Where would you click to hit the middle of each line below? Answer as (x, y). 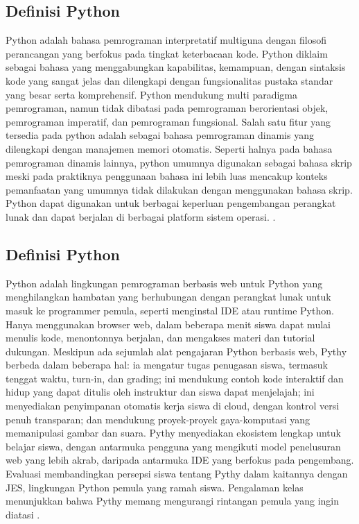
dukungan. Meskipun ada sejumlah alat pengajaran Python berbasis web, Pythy (176, 351)
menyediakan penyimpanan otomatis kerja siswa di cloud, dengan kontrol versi (173, 406)
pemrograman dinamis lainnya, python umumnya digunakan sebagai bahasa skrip (179, 162)
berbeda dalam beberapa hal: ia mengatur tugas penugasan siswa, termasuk (167, 365)
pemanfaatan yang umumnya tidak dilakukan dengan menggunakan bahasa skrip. (179, 189)
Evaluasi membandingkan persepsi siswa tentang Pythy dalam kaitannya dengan (177, 474)
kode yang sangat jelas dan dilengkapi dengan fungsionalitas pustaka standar (169, 80)
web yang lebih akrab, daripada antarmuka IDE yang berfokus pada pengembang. (180, 460)
